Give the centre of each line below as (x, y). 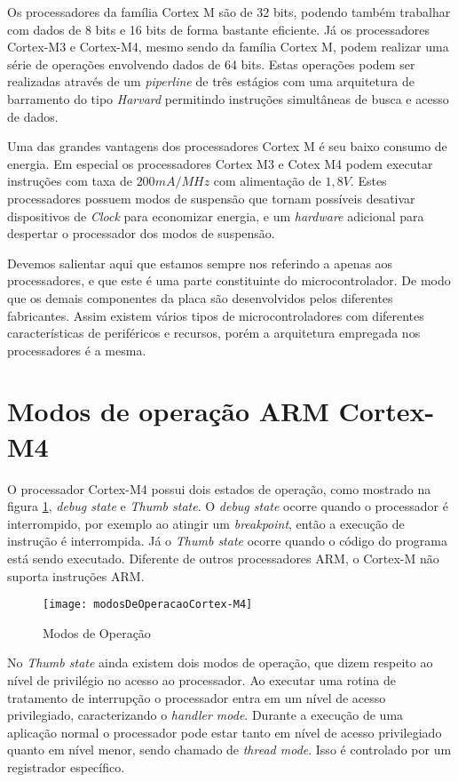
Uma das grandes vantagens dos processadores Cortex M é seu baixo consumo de (227, 146)
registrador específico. (66, 766)
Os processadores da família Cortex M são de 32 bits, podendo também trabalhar (229, 12)
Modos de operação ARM (168, 411)
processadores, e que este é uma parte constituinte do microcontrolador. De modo (229, 280)
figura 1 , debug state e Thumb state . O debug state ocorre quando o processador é (228, 506)
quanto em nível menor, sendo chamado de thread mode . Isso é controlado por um (229, 750)
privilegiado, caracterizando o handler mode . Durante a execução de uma (205, 715)
